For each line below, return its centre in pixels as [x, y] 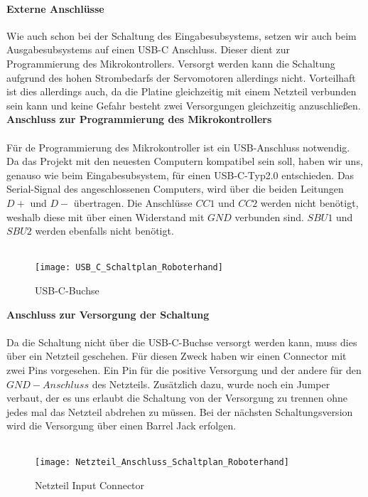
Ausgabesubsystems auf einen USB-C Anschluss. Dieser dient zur [148, 49]
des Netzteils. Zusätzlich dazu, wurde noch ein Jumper [211, 384]
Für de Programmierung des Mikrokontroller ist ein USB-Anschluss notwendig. [178, 147]
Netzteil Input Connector [90, 485]
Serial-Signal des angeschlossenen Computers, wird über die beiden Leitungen [175, 189]
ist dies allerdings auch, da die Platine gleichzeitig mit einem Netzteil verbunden [182, 91]
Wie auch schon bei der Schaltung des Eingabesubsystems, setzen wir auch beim [182, 35]
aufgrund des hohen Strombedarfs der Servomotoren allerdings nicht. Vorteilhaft [181, 77]
